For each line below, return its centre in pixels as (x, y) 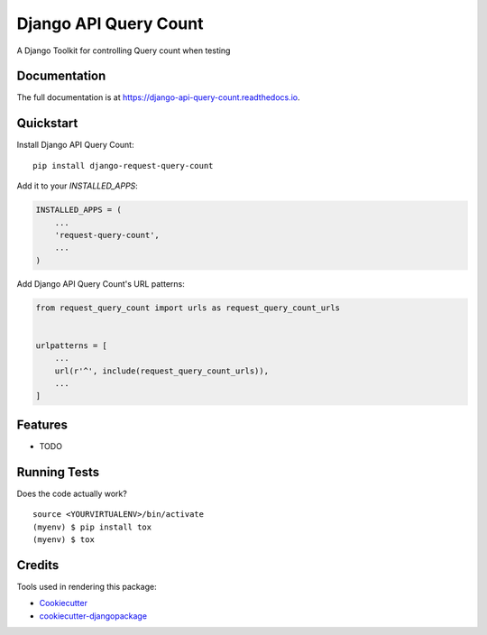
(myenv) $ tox (64, 539)
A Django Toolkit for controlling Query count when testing (124, 51)
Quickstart (47, 123)
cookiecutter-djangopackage (93, 616)
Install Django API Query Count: (75, 145)
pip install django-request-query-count (123, 166)
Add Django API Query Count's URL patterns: (101, 283)
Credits (38, 565)
